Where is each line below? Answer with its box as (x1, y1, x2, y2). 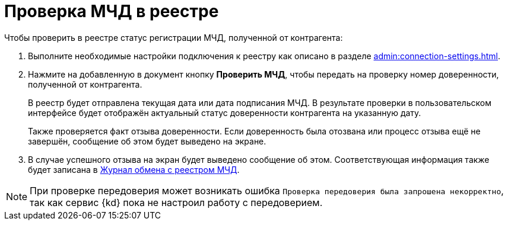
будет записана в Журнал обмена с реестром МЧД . (28, 164, 240, 175)
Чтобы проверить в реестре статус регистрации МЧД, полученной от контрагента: (4, 32, 343, 43)
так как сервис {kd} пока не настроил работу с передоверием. (30, 196, 323, 208)
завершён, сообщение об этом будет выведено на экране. (28, 136, 266, 146)
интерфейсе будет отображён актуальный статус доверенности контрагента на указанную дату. (28, 107, 421, 118)
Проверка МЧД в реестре (4, 1, 219, 21)
